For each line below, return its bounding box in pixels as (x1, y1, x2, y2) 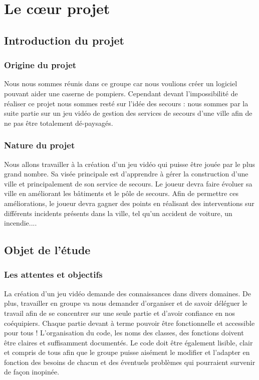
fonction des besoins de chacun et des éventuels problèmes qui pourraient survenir (4, 356, 255, 367)
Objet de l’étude (4, 242, 91, 258)
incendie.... (4, 218, 37, 228)
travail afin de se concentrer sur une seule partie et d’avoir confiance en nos (4, 307, 235, 318)
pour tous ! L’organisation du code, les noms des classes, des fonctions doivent (4, 327, 244, 338)
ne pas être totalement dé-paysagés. (4, 117, 113, 128)
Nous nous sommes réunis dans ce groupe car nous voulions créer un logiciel (4, 78, 237, 89)
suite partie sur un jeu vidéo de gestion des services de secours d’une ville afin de (4, 108, 252, 118)
